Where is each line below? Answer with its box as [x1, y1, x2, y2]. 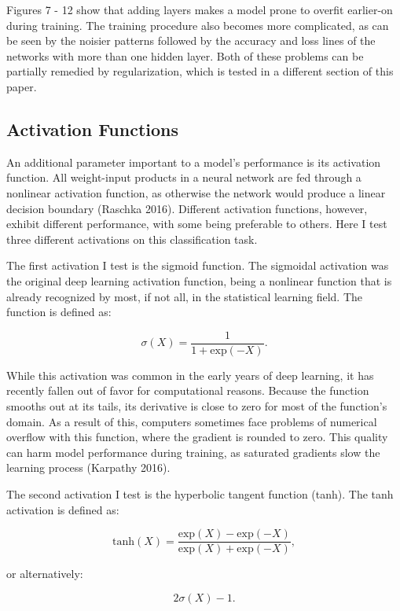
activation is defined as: [6, 501, 119, 517]
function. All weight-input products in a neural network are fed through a [6, 169, 361, 186]
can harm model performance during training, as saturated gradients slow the [6, 444, 380, 460]
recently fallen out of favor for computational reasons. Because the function [6, 382, 369, 399]
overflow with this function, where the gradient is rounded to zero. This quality [6, 429, 388, 445]
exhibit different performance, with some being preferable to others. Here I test [6, 215, 387, 232]
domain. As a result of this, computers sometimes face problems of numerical [6, 413, 377, 429]
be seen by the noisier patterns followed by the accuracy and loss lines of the [6, 32, 376, 49]
